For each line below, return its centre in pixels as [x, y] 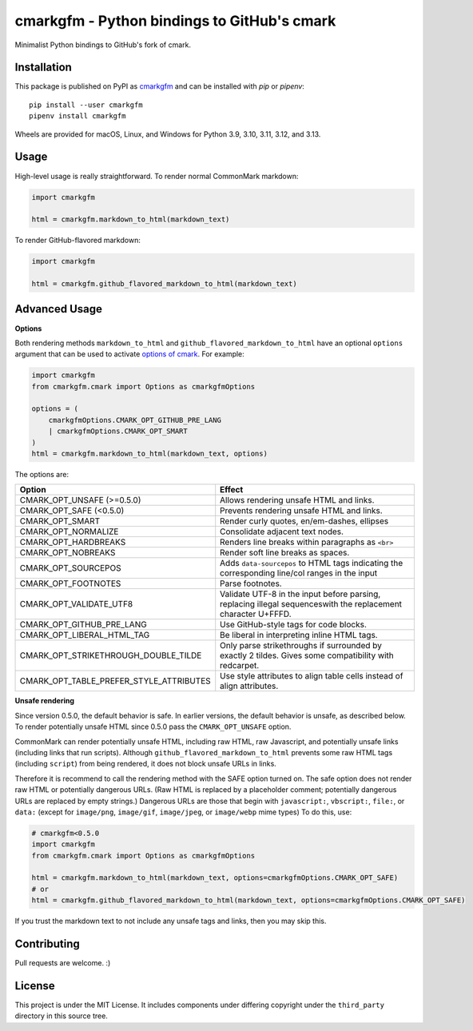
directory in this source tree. [61, 1016]
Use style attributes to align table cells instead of [312, 676]
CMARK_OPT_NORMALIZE [69, 531]
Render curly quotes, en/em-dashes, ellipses [304, 521]
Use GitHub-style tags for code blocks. [294, 625]
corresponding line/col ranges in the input [299, 573]
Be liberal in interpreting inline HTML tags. [299, 635]
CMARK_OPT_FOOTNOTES [70, 583]
